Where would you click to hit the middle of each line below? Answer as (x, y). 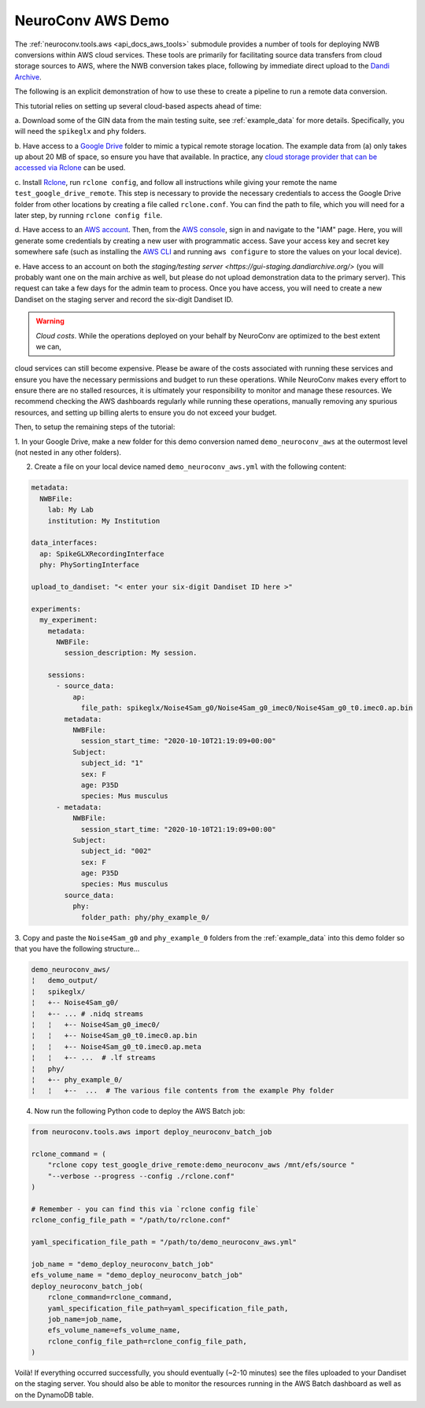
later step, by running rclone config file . (89, 216)
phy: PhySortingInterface (89, 565)
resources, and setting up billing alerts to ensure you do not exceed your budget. (146, 412)
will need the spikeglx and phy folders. (80, 131)
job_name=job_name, (85, 1319)
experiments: (56, 609)
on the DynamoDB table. (54, 1395)
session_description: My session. (131, 653)
